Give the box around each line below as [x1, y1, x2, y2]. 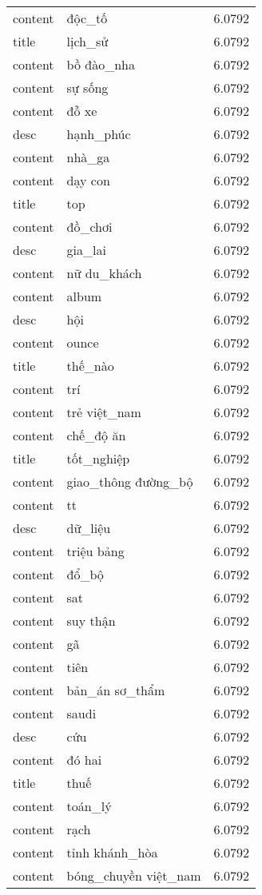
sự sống [66, 78, 109, 97]
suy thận [66, 611, 116, 630]
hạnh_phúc [66, 125, 131, 143]
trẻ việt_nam [66, 403, 141, 421]
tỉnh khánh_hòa [66, 843, 158, 861]
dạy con [66, 171, 110, 189]
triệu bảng [66, 542, 125, 560]
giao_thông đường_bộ [66, 472, 193, 491]
